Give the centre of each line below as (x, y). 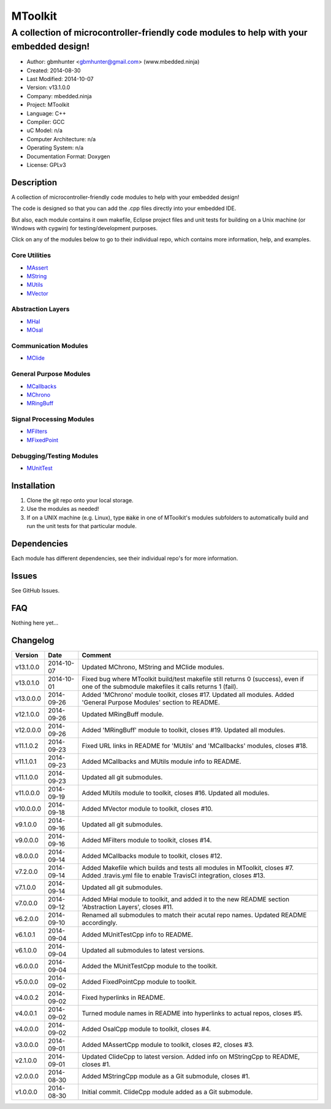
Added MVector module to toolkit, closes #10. (147, 809)
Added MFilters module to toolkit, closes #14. (147, 840)
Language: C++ (47, 113)
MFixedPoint (42, 440)
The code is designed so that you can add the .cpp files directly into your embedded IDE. (124, 208)
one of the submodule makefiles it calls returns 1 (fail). (160, 687)
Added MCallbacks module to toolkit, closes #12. (152, 855)
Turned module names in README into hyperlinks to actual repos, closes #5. (192, 1013)
